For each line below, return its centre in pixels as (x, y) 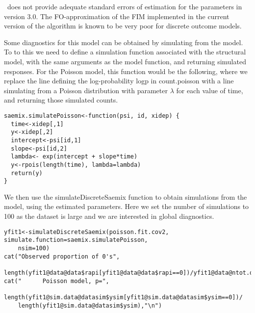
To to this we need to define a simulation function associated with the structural (125, 52)
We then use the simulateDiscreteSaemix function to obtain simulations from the (126, 196)
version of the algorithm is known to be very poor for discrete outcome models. (123, 26)
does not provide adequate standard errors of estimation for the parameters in (125, 6)
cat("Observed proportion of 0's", (62, 256)
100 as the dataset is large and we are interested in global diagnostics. (109, 216)
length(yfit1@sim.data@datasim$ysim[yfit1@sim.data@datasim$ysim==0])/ (123, 297)
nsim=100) (34, 248)
